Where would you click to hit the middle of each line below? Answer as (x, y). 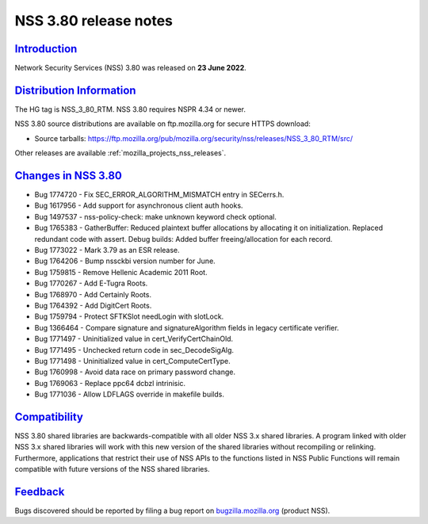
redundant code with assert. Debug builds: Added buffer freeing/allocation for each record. (183, 239)
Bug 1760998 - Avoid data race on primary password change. (135, 372)
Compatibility (49, 417)
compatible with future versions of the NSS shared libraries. (112, 469)
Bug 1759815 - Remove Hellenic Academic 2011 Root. (121, 272)
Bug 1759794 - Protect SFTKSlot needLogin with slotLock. (129, 316)
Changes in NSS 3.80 (68, 176)
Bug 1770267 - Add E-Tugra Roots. (91, 283)
